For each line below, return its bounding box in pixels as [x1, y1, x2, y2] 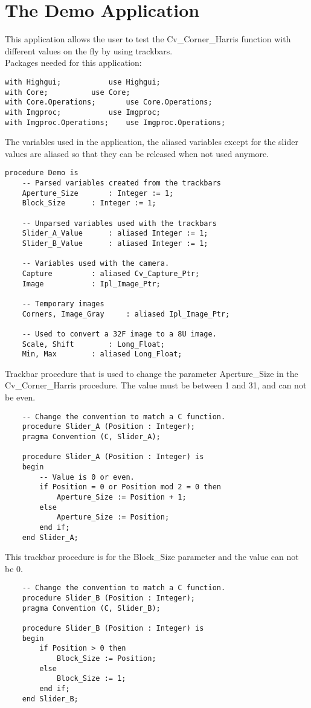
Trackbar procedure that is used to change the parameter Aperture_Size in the [5, 367, 298, 379]
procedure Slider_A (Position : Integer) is [22, 452, 204, 462]
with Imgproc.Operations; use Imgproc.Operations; [5, 118, 226, 127]
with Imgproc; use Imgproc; [5, 108, 161, 117]
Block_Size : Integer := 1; [22, 199, 156, 208]
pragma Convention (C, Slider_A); [22, 432, 161, 441]
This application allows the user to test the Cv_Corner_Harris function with [5, 33, 291, 45]
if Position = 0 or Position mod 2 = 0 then [39, 483, 221, 492]
